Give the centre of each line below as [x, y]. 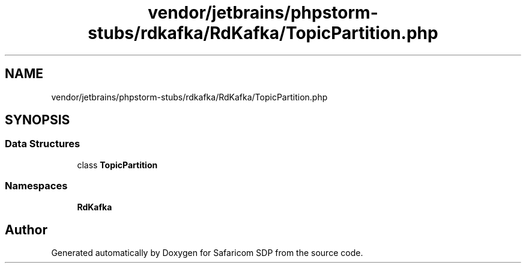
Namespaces [36, 186]
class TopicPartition [117, 165]
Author [26, 230]
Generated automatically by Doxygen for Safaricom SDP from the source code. [207, 253]
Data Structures [43, 144]
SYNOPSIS [38, 120]
